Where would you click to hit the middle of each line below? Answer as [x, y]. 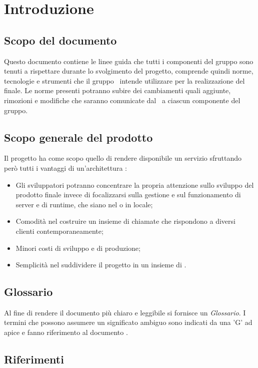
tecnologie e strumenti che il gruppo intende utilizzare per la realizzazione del [124, 80]
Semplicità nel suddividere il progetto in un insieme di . [101, 265]
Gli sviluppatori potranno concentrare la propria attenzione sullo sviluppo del [135, 185]
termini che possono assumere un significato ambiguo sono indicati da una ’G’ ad [128, 322]
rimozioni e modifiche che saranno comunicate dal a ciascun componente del [122, 100]
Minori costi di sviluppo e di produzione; [78, 248]
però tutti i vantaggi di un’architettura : [65, 167]
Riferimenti [34, 359]
